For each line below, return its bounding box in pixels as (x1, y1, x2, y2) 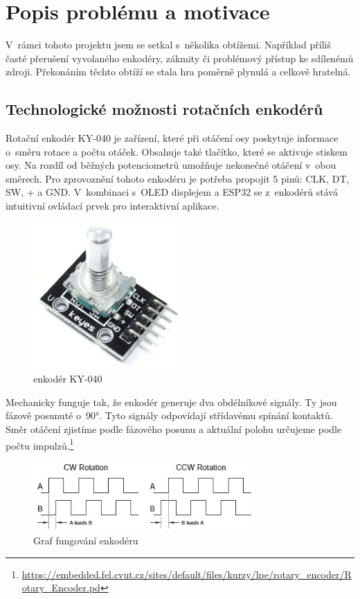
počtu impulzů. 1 (6, 436, 74, 452)
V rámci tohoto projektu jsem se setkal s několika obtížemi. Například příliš (6, 37, 331, 52)
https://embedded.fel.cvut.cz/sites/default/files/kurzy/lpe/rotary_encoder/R (21, 566, 352, 581)
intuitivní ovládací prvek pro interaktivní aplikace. (6, 199, 219, 213)
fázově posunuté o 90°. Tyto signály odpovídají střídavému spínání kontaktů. (6, 408, 333, 423)
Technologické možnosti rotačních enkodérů (6, 98, 323, 120)
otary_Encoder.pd (21, 580, 100, 595)
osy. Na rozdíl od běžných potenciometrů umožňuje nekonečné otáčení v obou (6, 158, 336, 172)
